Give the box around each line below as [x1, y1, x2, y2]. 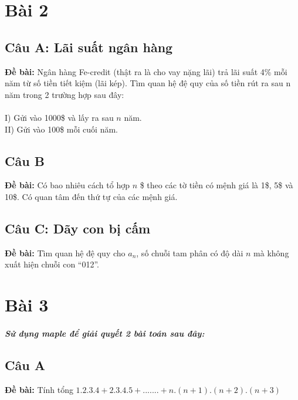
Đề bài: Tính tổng [5, 383, 73, 395]
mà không [253, 246, 289, 259]
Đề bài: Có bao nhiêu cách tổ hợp [5, 179, 130, 191]
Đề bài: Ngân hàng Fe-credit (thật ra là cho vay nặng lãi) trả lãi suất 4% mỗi [5, 65, 287, 77]
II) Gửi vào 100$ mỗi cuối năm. [5, 123, 118, 135]
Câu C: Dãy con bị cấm [5, 219, 151, 237]
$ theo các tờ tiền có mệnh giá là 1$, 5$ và [140, 179, 293, 191]
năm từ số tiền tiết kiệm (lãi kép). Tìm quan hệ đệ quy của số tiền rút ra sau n [5, 77, 291, 89]
